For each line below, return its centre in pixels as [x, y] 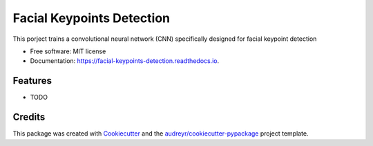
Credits [29, 117]
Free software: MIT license [68, 51]
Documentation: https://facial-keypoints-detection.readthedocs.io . [125, 61]
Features [32, 81]
